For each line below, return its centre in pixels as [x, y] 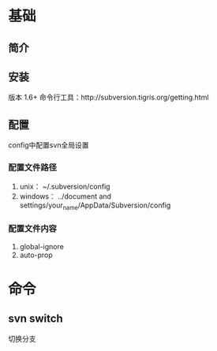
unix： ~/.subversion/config [65, 186]
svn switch [36, 319]
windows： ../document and [65, 196]
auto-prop [36, 255]
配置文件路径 [33, 168]
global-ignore [42, 246]
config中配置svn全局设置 [49, 145]
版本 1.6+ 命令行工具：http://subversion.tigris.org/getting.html [108, 97]
